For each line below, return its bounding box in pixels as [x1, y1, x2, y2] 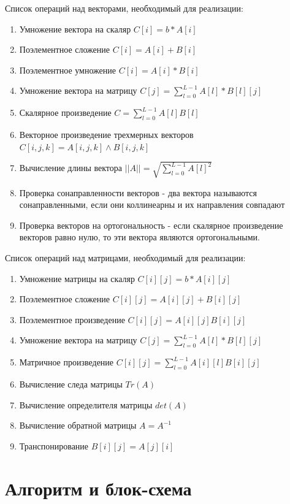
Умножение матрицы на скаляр [19, 272, 135, 284]
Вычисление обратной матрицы [19, 419, 137, 432]
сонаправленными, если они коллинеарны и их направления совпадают [19, 198, 285, 211]
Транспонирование [19, 439, 89, 452]
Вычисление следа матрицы [19, 378, 123, 391]
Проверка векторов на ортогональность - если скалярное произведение [19, 218, 283, 231]
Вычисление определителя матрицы [19, 398, 153, 411]
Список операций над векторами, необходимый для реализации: [5, 2, 243, 14]
